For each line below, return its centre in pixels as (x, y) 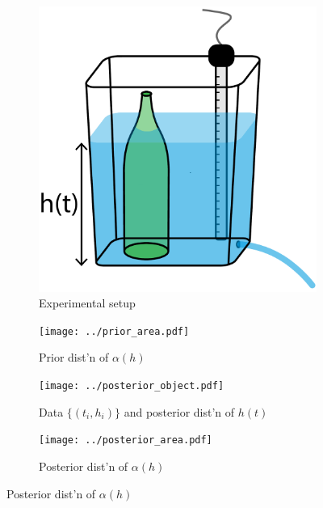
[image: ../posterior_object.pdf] (132, 386)
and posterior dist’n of (179, 411)
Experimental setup (87, 303)
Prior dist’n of (74, 357)
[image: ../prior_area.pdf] (114, 331)
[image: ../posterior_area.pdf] (126, 440)
